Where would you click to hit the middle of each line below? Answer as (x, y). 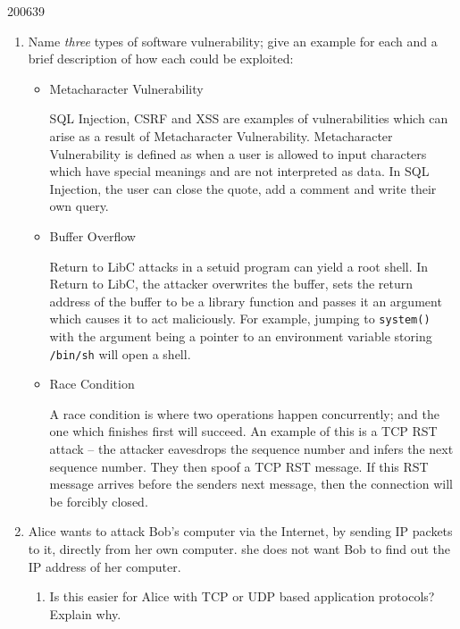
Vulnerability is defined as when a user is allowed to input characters (238, 153)
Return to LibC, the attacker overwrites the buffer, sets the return (231, 284)
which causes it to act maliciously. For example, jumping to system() (240, 319)
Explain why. (85, 613)
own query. (79, 206)
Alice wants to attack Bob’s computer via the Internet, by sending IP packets (240, 531)
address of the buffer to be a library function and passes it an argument (246, 301)
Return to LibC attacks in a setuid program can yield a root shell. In (239, 266)
